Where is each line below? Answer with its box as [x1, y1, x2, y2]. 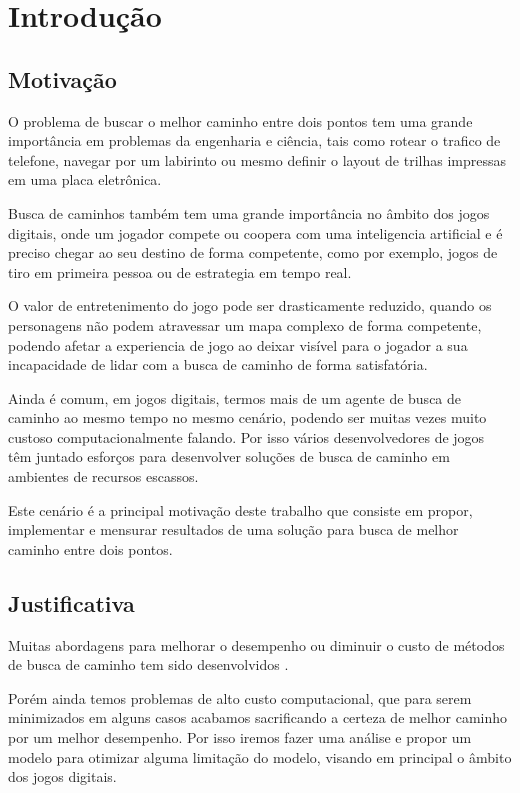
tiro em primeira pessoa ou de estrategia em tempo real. [8, 261, 352, 282]
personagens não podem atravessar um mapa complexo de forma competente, [8, 314, 482, 335]
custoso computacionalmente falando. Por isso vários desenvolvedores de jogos [8, 426, 485, 447]
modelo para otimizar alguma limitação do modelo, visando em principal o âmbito [8, 746, 512, 767]
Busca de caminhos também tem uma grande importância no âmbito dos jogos [8, 202, 490, 223]
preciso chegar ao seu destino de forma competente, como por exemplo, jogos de [8, 242, 498, 263]
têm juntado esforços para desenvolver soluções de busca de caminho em [8, 446, 450, 467]
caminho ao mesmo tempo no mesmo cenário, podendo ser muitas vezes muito [8, 407, 487, 428]
